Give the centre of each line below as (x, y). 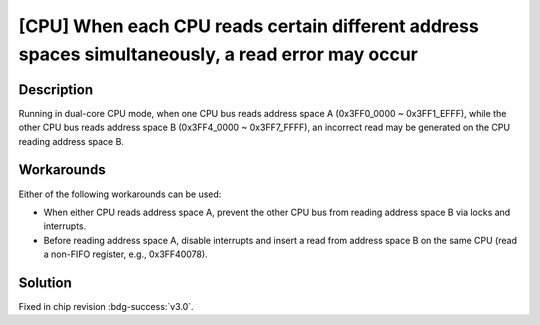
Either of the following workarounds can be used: (120, 194)
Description (56, 89)
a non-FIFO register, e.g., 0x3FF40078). (126, 254)
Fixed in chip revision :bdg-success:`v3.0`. (106, 307)
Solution (45, 282)
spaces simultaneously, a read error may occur (218, 54)
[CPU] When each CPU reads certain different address (248, 26)
